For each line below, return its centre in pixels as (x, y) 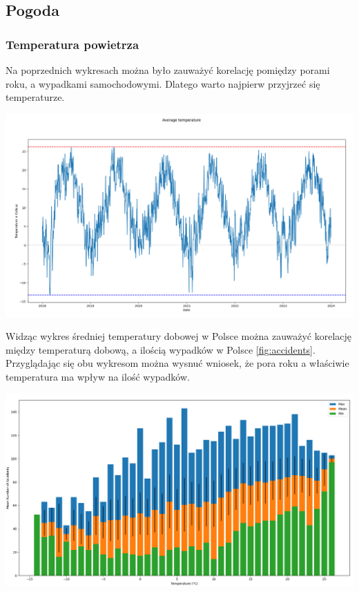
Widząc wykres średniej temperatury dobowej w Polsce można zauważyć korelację (179, 336)
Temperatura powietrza (72, 44)
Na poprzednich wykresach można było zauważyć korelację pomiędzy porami (168, 70)
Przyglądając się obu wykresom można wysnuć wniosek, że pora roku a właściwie (177, 363)
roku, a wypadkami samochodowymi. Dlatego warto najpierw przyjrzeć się (163, 83)
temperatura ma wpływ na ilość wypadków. (98, 376)
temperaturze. (35, 97)
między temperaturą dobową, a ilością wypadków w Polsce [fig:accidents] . (161, 349)
